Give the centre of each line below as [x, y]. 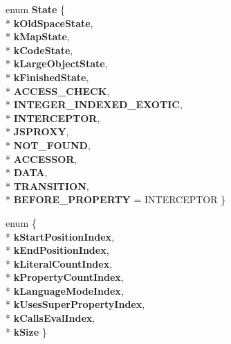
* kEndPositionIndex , [57, 250]
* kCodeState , [39, 50]
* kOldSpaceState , [49, 23]
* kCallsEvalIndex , [50, 318]
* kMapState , [38, 36]
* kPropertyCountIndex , [65, 277]
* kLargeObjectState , [57, 63]
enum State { [36, 9]
